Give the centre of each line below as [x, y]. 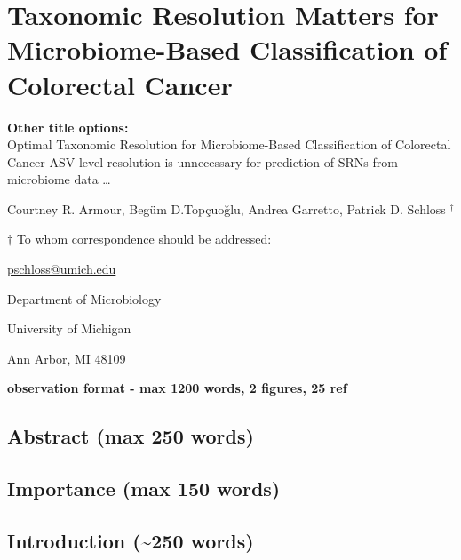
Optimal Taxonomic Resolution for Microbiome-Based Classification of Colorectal [229, 144]
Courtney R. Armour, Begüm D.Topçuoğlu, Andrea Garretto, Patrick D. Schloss [227, 208]
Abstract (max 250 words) [131, 436]
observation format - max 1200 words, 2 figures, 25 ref [177, 388]
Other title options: [68, 127]
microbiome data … [59, 179]
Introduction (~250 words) [131, 540]
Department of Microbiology [84, 298]
